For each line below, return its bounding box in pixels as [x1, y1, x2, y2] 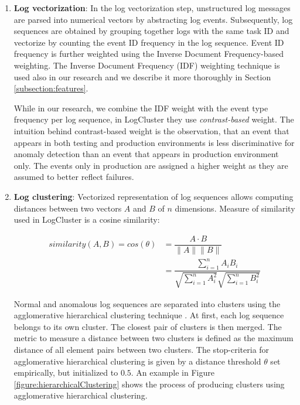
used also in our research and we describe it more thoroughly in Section [13, 70, 271, 83]
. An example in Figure [131, 366, 214, 379]
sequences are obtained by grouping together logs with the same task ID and [13, 25, 289, 37]
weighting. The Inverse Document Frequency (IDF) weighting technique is [13, 59, 280, 71]
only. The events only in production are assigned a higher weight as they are [13, 159, 288, 171]
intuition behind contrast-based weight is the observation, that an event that [13, 124, 289, 137]
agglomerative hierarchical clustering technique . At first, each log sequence [13, 309, 284, 321]
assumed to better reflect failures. [13, 171, 134, 183]
